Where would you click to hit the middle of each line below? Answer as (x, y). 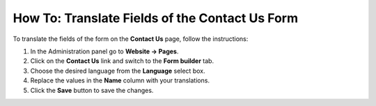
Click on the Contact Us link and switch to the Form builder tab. (122, 61)
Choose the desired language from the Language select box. (118, 71)
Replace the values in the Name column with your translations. (120, 80)
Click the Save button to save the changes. (92, 90)
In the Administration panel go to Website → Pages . (104, 51)
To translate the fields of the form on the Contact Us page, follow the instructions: (131, 39)
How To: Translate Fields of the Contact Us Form (156, 18)
